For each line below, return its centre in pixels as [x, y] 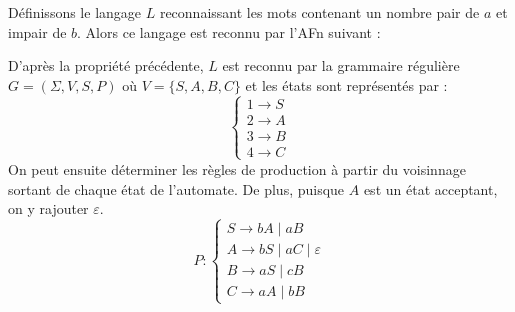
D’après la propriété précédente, [106, 65]
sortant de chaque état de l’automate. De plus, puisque [176, 188]
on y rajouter [48, 208]
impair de [37, 31]
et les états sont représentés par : [346, 84]
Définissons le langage [75, 12]
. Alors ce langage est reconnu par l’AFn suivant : [229, 31]
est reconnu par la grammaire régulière [341, 65]
